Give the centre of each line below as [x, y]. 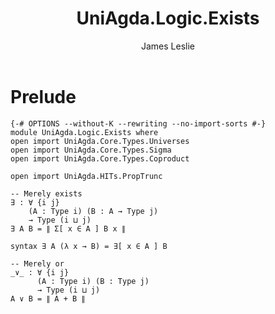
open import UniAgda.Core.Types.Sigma [91, 150]
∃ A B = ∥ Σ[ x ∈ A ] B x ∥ [68, 228]
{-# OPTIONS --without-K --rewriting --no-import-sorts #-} [138, 123]
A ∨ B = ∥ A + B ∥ [48, 298]
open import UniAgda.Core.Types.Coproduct [100, 158]
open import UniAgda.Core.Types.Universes [100, 141]
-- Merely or [37, 263]
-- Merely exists [46, 193]
